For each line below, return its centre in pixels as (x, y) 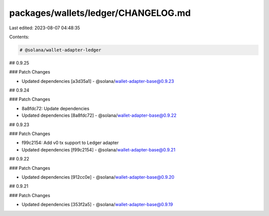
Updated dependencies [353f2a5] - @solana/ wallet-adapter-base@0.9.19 (97, 205)
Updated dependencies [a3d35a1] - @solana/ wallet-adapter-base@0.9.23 (98, 81)
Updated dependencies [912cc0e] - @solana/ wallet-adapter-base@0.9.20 (98, 177)
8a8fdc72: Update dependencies (56, 108)
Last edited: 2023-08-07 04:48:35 (45, 28)
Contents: (19, 37)
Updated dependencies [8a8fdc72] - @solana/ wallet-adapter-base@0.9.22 (99, 115)
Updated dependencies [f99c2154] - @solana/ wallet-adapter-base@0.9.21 (98, 149)
